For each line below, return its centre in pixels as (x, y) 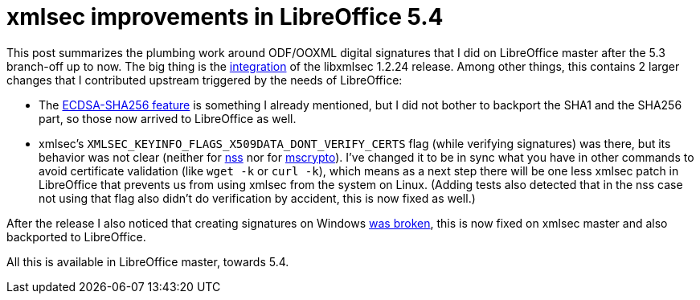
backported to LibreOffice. (76, 236)
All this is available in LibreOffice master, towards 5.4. (148, 261)
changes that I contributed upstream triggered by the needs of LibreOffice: (205, 80)
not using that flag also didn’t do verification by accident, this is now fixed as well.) (257, 198)
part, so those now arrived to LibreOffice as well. (168, 118)
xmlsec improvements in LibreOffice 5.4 (225, 17)
